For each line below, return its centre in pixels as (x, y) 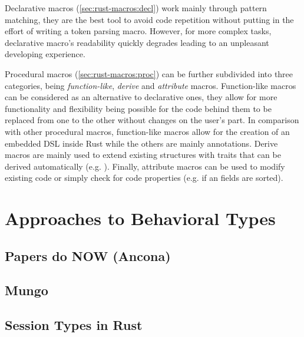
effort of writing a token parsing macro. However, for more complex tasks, (138, 31)
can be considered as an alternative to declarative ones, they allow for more (141, 97)
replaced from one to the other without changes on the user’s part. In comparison (152, 120)
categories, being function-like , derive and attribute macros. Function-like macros (151, 85)
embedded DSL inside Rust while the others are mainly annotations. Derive (141, 143)
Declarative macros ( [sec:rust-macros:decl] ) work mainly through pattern (136, 8)
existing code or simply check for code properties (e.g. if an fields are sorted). (144, 178)
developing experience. (45, 54)
